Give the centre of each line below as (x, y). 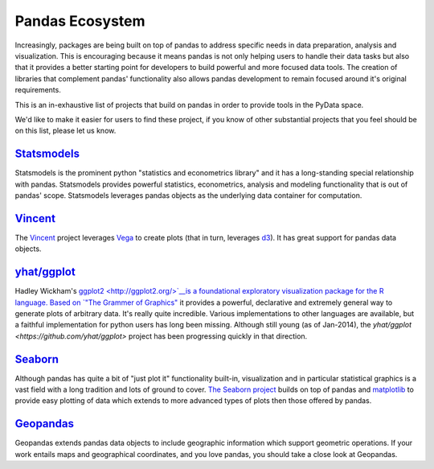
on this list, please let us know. (66, 131)
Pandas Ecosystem (80, 21)
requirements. (38, 90)
